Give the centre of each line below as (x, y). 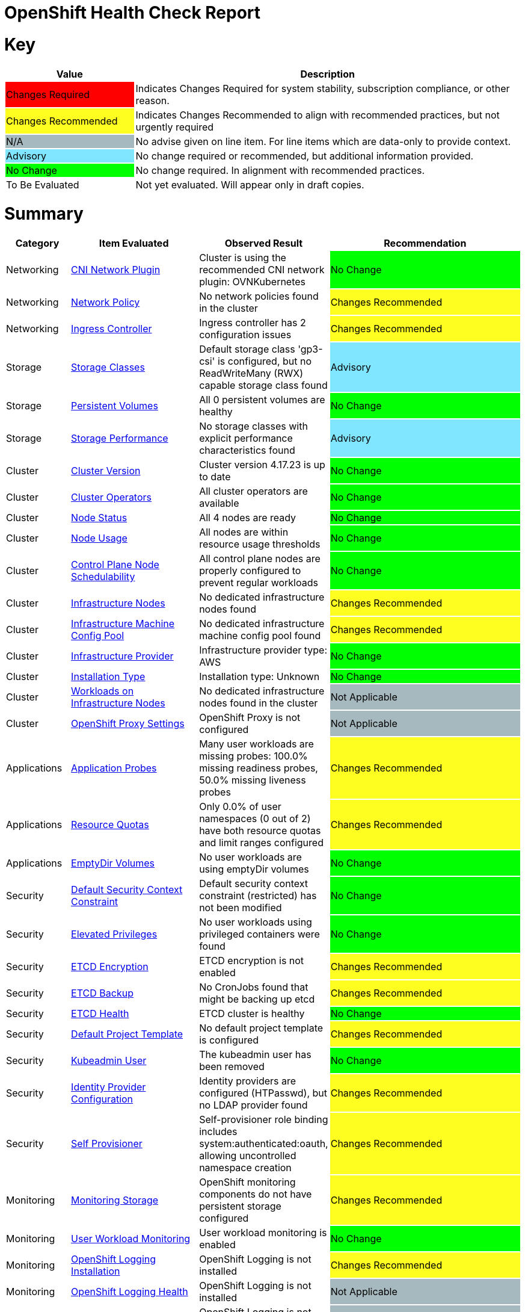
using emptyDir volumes (254, 869)
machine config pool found (260, 636)
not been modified (241, 908)
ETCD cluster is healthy (252, 1013)
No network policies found (259, 296)
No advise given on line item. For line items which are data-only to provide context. (323, 141)
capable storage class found (263, 385)
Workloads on (103, 691)
